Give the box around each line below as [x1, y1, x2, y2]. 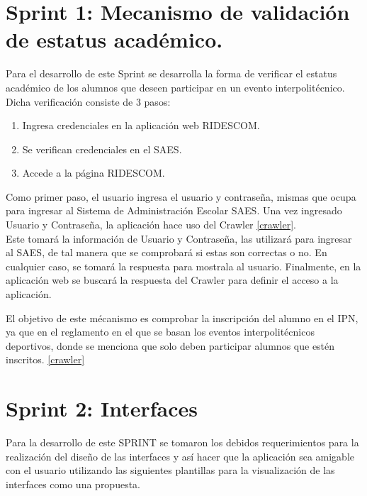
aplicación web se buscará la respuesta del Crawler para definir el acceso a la [6, 272, 339, 287]
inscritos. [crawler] [6, 352, 85, 367]
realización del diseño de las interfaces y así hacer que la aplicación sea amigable [6, 448, 354, 463]
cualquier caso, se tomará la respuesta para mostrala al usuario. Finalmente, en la [6, 258, 361, 273]
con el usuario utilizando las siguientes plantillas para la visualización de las [6, 463, 335, 478]
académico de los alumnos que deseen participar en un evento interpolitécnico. [6, 79, 345, 94]
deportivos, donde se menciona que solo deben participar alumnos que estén [6, 338, 335, 353]
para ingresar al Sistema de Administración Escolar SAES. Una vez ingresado [6, 203, 342, 218]
